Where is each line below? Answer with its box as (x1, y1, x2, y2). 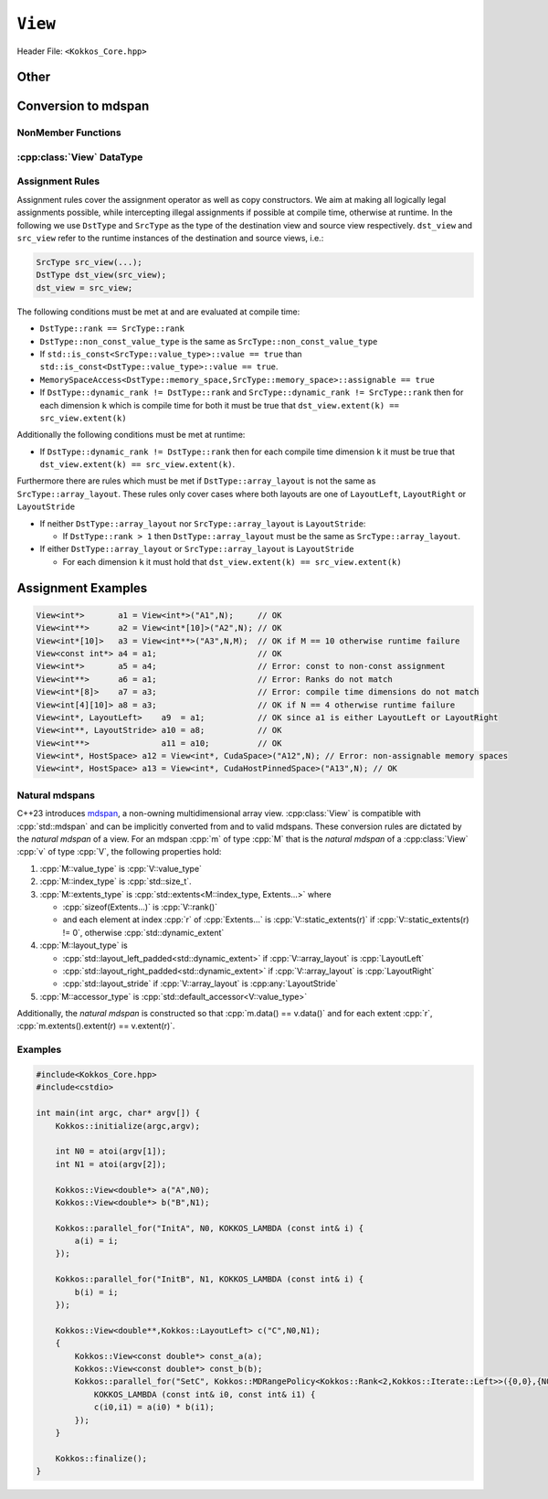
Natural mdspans (16, 789, 96, 802)
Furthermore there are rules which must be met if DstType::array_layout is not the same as (16, 475, 376, 486)
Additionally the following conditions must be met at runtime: (16, 430, 246, 441)
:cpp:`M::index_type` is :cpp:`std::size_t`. (39, 876, 192, 887)
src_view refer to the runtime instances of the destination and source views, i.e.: (16, 233, 324, 244)
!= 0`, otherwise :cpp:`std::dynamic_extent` (62, 927, 225, 938)
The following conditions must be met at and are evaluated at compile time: (16, 306, 300, 317)
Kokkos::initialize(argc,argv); (55, 1121, 201, 1131)
